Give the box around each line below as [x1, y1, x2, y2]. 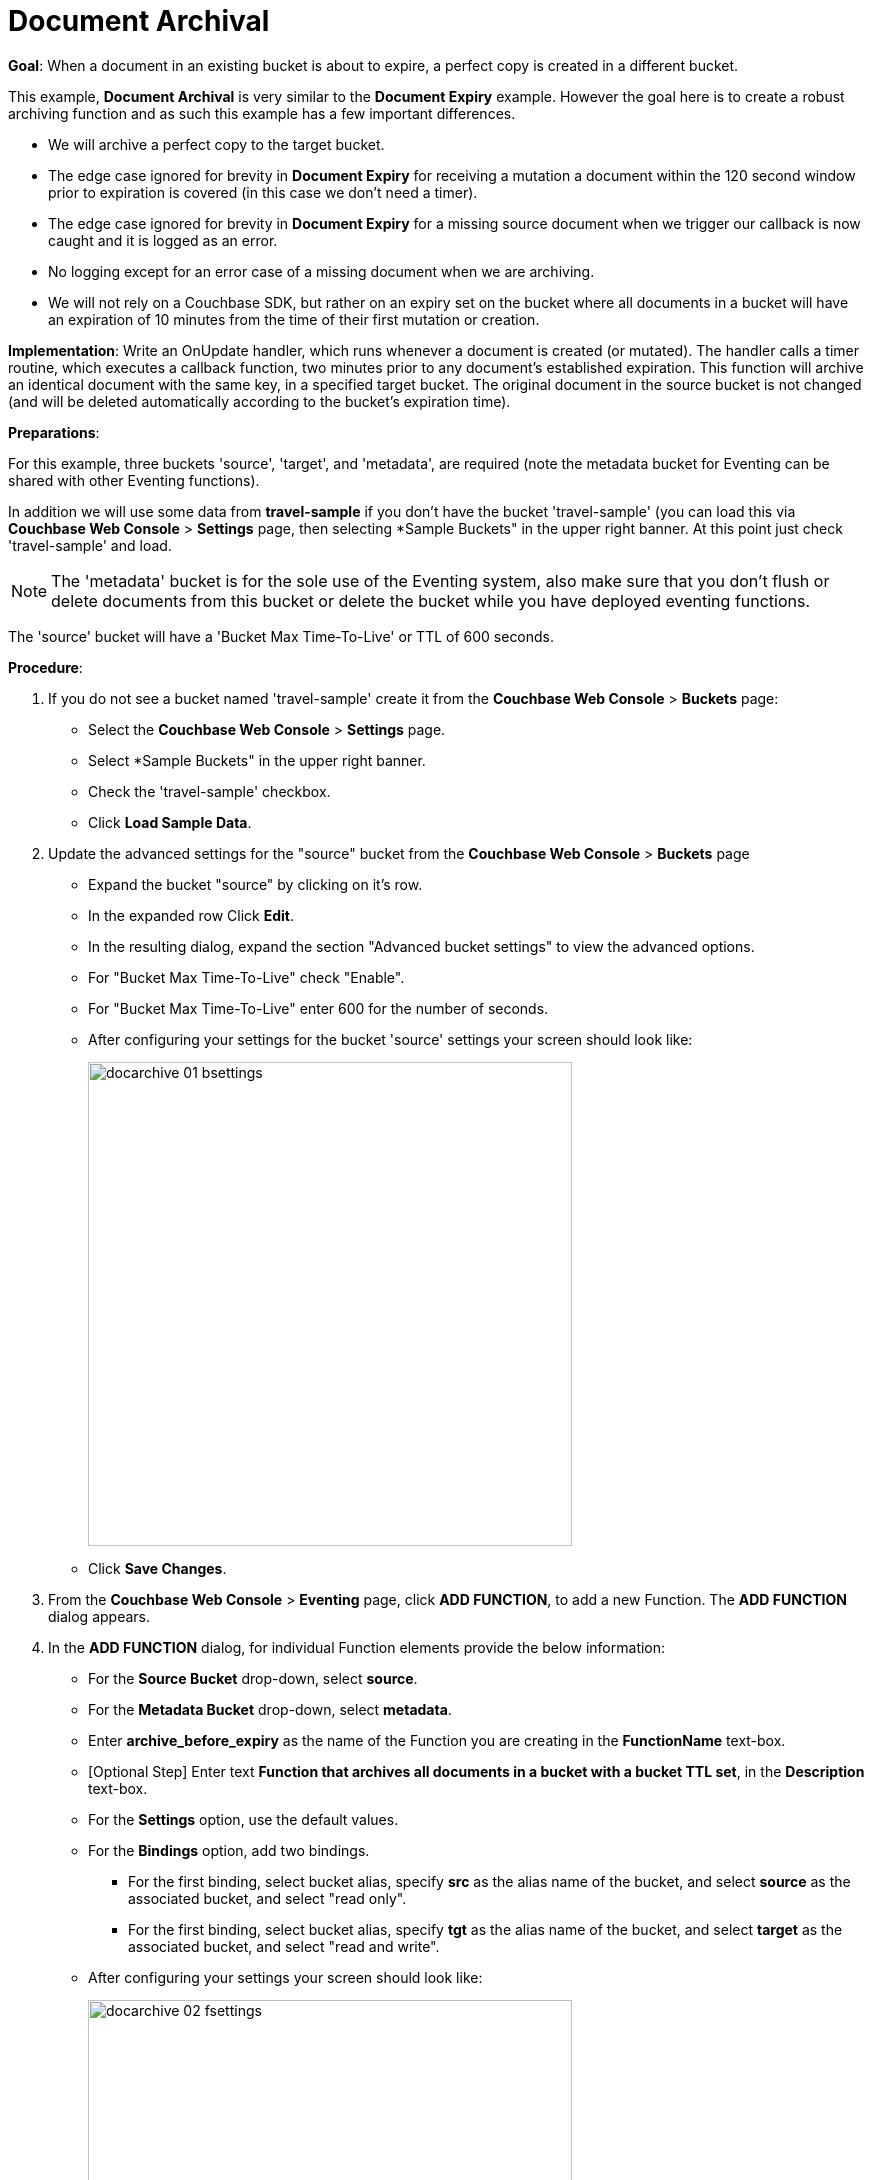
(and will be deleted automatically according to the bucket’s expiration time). [8, 392, 511, 410]
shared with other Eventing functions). [8, 471, 260, 489]
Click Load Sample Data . [88, 813, 252, 831]
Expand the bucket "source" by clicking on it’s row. [88, 875, 423, 893]
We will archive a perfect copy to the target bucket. [48, 135, 385, 153]
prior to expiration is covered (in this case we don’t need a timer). [48, 183, 478, 201]
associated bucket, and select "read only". [128, 1889, 407, 1907]
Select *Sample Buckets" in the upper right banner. [88, 751, 426, 769]
